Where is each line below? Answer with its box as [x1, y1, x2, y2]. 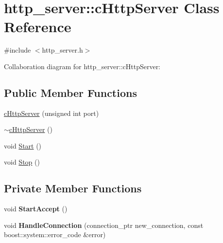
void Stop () [4, 157, 40, 167]
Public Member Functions [4, 85, 137, 100]
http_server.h [42, 45, 83, 55]
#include [4, 45, 31, 55]
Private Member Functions [4, 181, 142, 196]
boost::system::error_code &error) [4, 229, 106, 240]
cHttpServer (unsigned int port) [4, 108, 99, 118]
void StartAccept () [4, 204, 68, 214]
